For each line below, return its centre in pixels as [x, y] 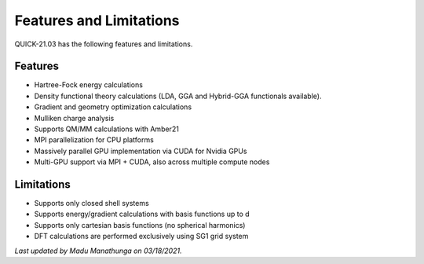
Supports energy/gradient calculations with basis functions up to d [142, 214]
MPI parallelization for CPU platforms [94, 140]
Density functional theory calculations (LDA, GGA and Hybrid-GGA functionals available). [178, 96]
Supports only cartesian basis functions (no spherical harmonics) [140, 225]
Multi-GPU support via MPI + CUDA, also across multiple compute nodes [152, 162]
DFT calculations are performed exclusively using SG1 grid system [141, 236]
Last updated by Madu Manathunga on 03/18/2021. [98, 251]
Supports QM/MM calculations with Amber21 [107, 129]
